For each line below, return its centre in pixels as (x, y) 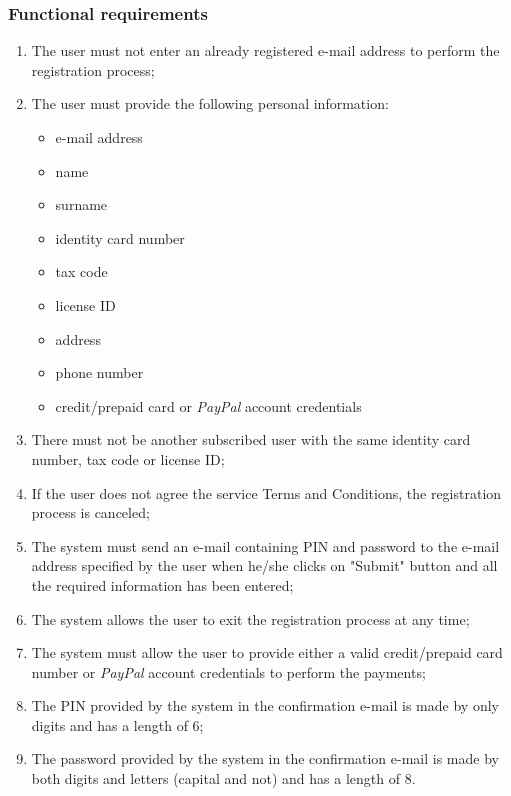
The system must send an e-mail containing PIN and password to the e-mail (265, 545)
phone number (99, 372)
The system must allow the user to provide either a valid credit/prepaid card (267, 652)
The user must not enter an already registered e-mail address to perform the (265, 50)
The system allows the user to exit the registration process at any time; (250, 618)
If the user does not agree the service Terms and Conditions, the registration (266, 492)
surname (81, 204)
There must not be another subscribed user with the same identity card (251, 439)
